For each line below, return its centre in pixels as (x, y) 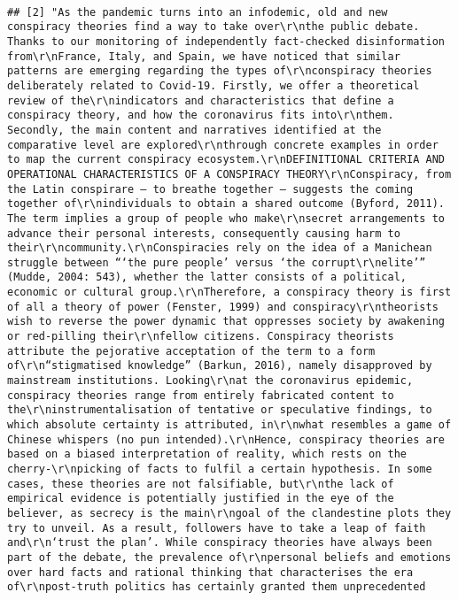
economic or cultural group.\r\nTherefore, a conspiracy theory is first (229, 292)
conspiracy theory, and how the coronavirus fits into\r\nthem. (201, 115)
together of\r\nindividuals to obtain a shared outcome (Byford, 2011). (226, 204)
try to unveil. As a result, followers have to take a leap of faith (217, 528)
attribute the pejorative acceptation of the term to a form (191, 351)
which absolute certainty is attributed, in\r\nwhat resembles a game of (229, 425)
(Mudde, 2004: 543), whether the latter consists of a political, (207, 277)
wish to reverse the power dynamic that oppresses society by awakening (226, 322)
